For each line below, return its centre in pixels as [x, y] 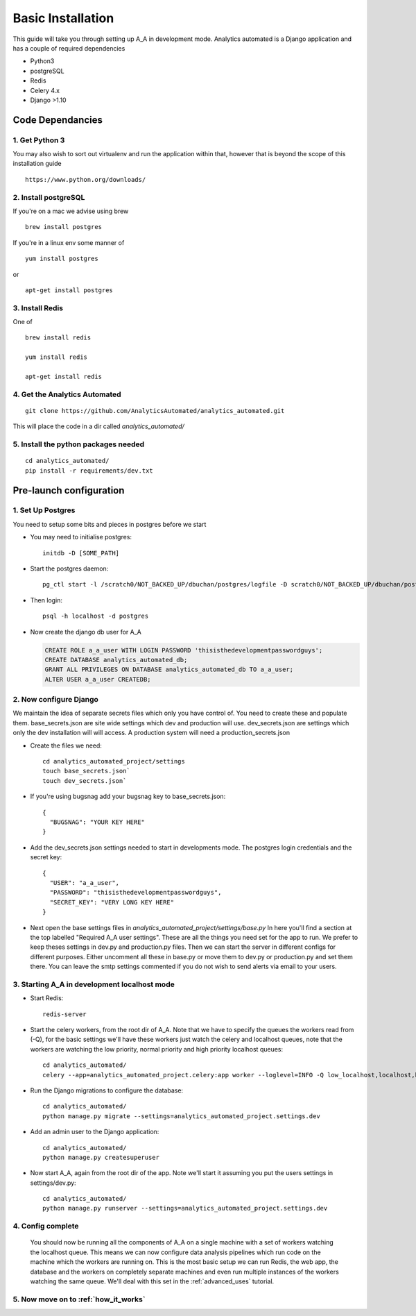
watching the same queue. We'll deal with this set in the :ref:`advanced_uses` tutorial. [152, 1281]
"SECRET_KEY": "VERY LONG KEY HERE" [112, 902]
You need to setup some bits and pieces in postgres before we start [110, 524]
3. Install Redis [38, 307]
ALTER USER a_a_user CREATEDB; [98, 679]
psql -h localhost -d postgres [96, 616]
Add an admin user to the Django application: [95, 1132]
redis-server [64, 1014]
